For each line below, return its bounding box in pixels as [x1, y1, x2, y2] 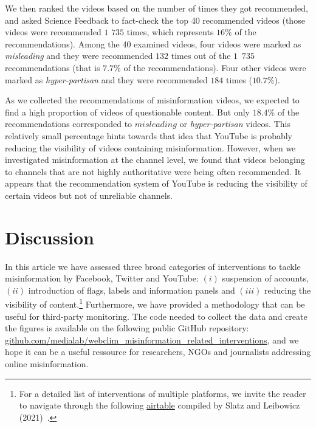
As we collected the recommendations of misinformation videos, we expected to [5, 94, 300, 106]
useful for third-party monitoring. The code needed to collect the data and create [5, 309, 307, 322]
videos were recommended [5, 26, 101, 38]
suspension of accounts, [222, 272, 309, 285]
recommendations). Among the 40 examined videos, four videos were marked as [5, 37, 301, 50]
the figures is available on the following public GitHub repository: [5, 322, 249, 334]
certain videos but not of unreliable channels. [5, 188, 173, 201]
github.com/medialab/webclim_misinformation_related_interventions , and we [5, 333, 299, 346]
